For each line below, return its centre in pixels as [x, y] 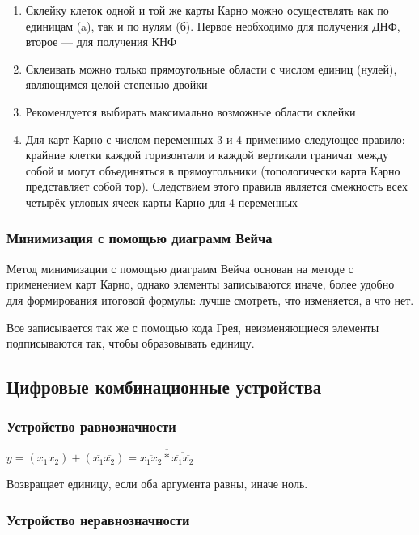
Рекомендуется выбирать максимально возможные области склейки [190, 111]
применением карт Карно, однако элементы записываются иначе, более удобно [201, 284]
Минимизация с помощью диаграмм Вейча [140, 238]
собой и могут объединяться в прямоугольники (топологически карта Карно [213, 170]
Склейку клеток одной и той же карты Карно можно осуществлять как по [207, 10]
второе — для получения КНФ [101, 42]
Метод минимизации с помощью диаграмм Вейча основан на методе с [180, 268]
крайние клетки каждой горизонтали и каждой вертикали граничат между [207, 155]
